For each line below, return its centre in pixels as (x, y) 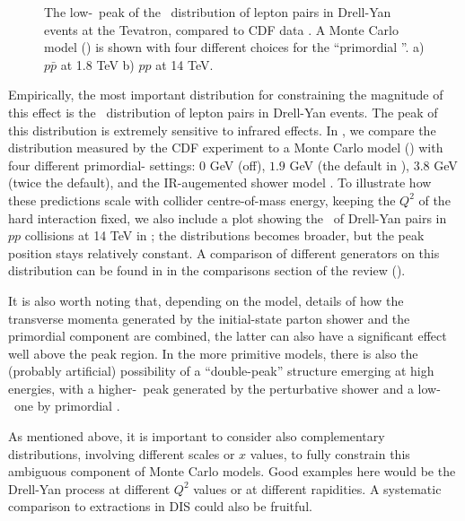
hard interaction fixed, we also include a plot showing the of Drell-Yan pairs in (228, 217)
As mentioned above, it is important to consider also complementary (197, 436)
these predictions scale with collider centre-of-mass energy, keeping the (202, 200)
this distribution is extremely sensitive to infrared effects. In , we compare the (222, 130)
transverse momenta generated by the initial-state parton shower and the (209, 318)
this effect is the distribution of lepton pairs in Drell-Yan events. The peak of (223, 112)
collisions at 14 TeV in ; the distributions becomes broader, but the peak (224, 235)
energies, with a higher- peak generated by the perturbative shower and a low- (224, 388)
